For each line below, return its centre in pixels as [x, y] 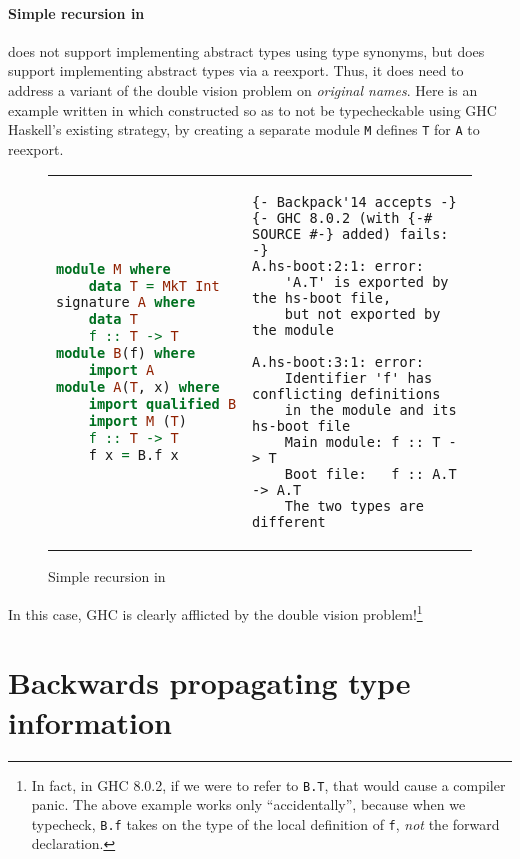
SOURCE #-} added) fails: [350, 234]
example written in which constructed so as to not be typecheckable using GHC [252, 109]
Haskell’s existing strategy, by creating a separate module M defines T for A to [244, 129]
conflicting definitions [346, 394]
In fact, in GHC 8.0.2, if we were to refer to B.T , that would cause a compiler [268, 784]
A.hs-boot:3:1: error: [338, 362]
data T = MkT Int [154, 285]
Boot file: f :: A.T [370, 474]
